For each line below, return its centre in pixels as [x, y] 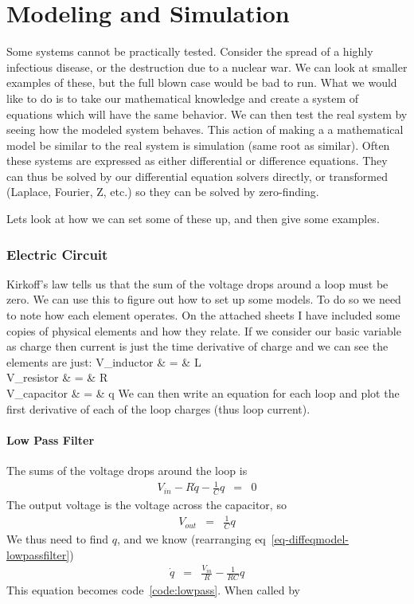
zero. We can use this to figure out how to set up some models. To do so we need [204, 299]
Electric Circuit [57, 254]
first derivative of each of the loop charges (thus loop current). [158, 408]
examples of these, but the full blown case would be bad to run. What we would [202, 82]
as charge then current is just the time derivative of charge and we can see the [197, 346]
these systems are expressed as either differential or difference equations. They [197, 161]
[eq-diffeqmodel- [310, 538]
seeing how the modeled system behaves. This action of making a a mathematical [205, 129]
